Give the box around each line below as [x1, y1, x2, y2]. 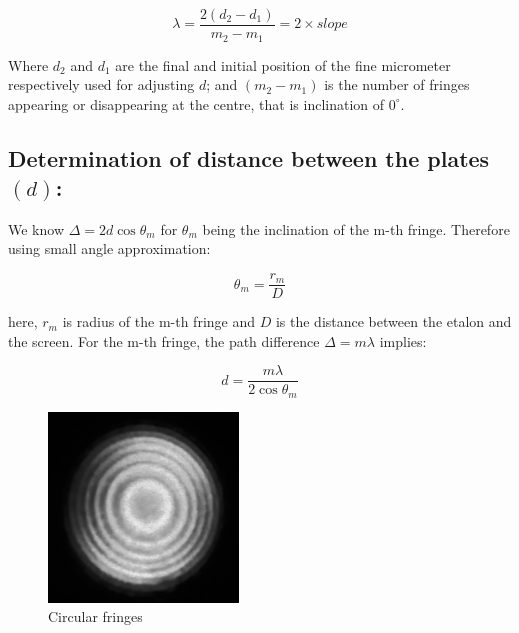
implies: [379, 330, 427, 351]
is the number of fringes [324, 74, 470, 95]
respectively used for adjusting [8, 74, 195, 95]
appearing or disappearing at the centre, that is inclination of [8, 93, 385, 114]
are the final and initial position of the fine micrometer [115, 54, 451, 75]
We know [8, 218, 64, 239]
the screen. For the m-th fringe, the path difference [8, 330, 320, 351]
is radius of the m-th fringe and [62, 311, 256, 332]
